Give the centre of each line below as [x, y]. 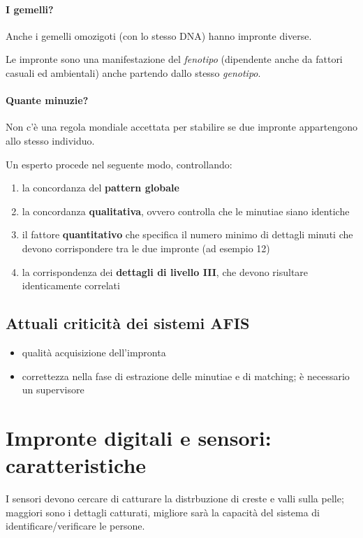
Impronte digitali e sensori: [139, 437]
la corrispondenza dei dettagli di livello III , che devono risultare [165, 271]
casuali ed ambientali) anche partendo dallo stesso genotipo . [133, 72]
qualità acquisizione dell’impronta [94, 352]
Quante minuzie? [47, 100]
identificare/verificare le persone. [75, 526]
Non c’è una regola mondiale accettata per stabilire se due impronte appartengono [181, 127]
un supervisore [53, 390]
